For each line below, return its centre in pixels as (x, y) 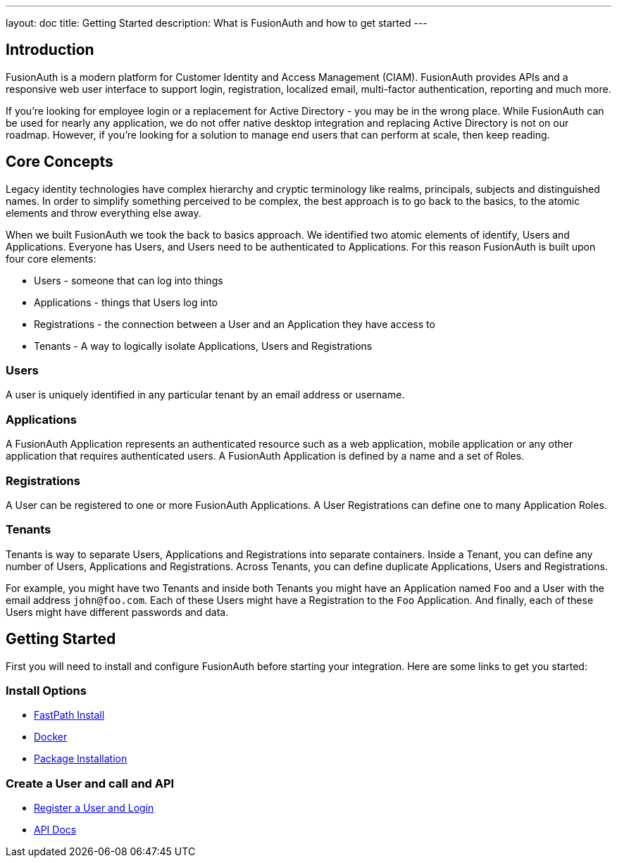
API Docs (55, 830)
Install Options (46, 690)
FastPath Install (69, 715)
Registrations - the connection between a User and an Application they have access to (235, 324)
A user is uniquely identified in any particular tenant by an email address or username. (205, 395)
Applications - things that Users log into (126, 302)
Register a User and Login (94, 808)
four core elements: (51, 258)
